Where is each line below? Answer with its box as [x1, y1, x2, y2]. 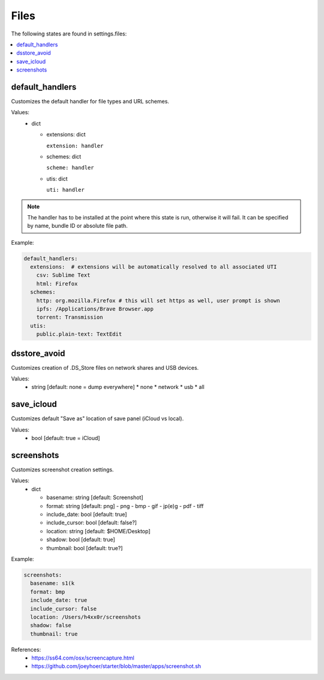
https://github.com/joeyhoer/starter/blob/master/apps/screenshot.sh [31, 663, 201, 670]
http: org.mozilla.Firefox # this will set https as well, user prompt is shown [36, 297, 280, 304]
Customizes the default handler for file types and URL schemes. [11, 98, 169, 105]
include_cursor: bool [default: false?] [46, 519, 137, 526]
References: [11, 646, 41, 653]
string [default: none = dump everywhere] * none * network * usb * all [31, 384, 205, 391]
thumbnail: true [30, 630, 78, 637]
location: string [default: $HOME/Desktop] [46, 527, 151, 535]
